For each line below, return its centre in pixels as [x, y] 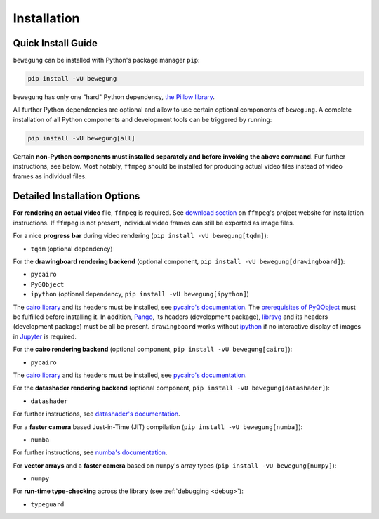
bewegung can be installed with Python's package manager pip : [106, 60]
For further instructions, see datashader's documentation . [97, 414]
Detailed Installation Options [77, 196]
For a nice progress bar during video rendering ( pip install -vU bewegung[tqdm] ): [141, 236]
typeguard [47, 504]
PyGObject [47, 284]
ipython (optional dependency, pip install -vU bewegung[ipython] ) [140, 294]
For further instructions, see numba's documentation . [90, 452]
